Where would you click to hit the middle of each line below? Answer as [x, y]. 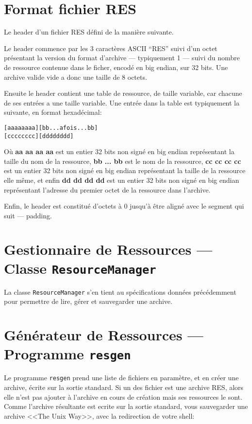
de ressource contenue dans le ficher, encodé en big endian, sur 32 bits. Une [116, 67]
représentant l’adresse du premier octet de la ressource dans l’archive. [107, 189]
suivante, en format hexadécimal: [53, 112]
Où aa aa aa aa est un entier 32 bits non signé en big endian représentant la [119, 151]
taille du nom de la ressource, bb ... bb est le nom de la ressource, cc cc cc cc [123, 161]
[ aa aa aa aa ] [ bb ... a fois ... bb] [51, 128]
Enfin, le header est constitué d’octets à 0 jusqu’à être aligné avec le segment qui [124, 206]
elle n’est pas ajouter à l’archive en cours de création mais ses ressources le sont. [123, 397]
